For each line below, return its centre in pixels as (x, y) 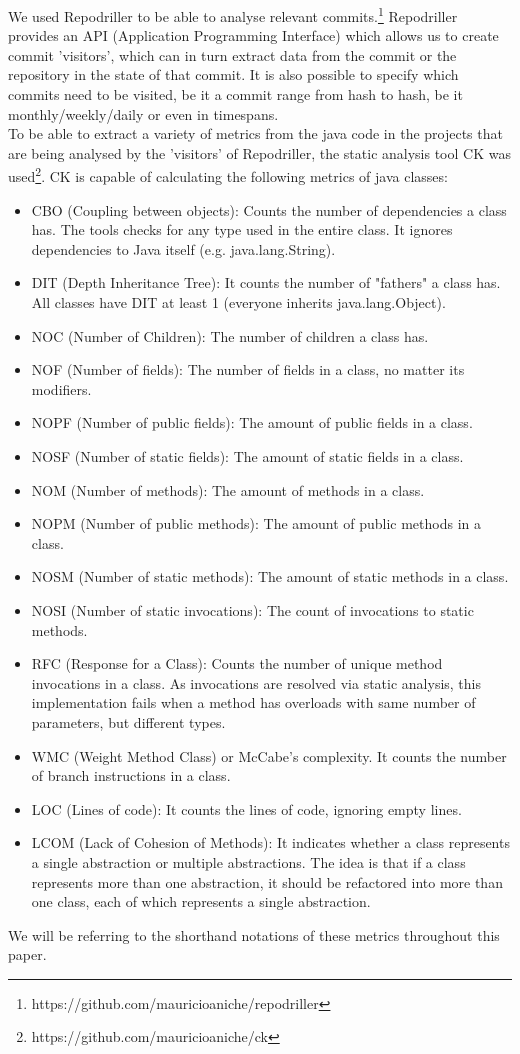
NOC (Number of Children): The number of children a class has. (230, 335)
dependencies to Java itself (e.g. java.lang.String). (183, 248)
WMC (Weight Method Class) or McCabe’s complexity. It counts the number (269, 755)
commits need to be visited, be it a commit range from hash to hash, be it (235, 94)
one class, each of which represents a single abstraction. (201, 901)
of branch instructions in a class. (131, 775)
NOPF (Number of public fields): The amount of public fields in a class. (252, 422)
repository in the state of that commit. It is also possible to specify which (233, 74)
